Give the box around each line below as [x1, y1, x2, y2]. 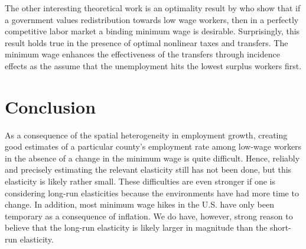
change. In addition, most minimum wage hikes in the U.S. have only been [5, 198, 274, 211]
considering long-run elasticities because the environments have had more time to [5, 186, 299, 199]
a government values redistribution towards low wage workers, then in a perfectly [5, 13, 299, 25]
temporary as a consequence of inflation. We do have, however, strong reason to [5, 209, 293, 222]
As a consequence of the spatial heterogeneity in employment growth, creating [5, 128, 288, 141]
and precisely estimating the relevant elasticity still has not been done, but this [5, 163, 292, 176]
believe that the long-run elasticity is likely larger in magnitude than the [5, 221, 268, 234]
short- [270, 221, 291, 234]
